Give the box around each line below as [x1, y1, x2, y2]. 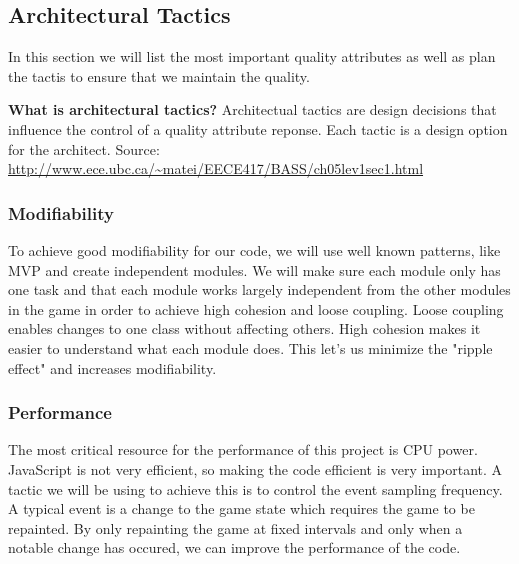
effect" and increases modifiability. [8, 357, 217, 378]
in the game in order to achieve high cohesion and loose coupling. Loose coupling [8, 298, 504, 319]
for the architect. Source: [8, 138, 160, 159]
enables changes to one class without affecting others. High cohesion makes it [8, 318, 481, 339]
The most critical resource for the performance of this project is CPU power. [8, 439, 478, 460]
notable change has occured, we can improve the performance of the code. [8, 537, 461, 558]
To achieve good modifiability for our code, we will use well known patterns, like [8, 239, 501, 260]
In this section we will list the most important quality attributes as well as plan [8, 46, 496, 67]
